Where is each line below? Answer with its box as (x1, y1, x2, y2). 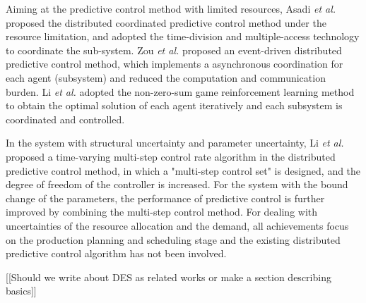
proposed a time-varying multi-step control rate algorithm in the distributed (6, 149, 336, 163)
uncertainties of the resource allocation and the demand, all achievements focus (6, 218, 349, 233)
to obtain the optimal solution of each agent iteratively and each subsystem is (6, 98, 343, 113)
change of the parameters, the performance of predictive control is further (6, 190, 325, 205)
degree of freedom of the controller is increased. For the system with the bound (6, 177, 348, 192)
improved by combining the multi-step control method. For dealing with (6, 204, 318, 219)
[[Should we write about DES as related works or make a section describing (6, 269, 331, 284)
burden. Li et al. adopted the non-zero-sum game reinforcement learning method (6, 84, 355, 99)
